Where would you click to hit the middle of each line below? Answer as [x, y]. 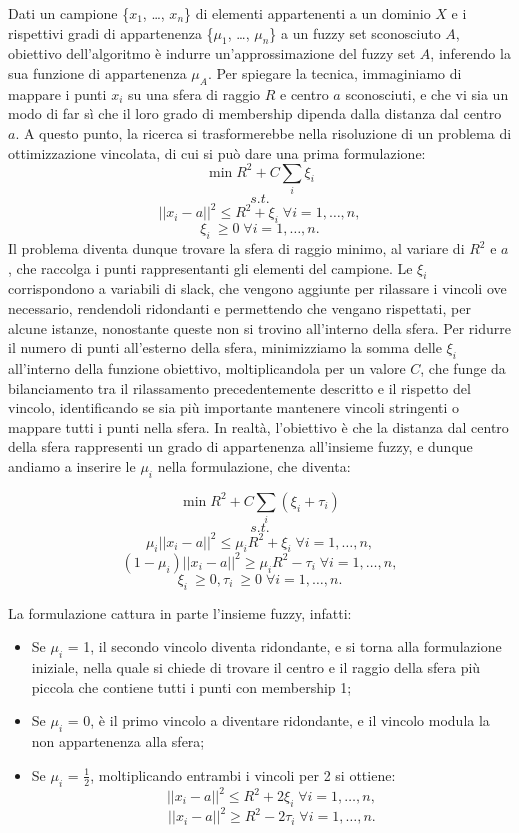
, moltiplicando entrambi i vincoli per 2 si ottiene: [243, 774]
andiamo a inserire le [72, 466]
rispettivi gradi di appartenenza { [111, 32]
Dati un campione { [69, 13]
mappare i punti [57, 93]
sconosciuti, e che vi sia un [427, 93]
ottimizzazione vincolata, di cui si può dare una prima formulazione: [217, 152]
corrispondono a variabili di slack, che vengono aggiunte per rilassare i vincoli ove [257, 288]
